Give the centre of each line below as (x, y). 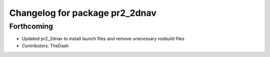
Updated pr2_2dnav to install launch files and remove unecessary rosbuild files (103, 39)
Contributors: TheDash (45, 46)
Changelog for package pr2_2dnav (83, 13)
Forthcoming (31, 26)
